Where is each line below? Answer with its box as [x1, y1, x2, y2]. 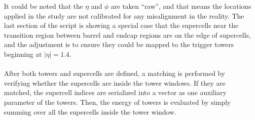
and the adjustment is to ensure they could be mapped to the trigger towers [4, 39, 234, 49]
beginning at [4, 48, 42, 59]
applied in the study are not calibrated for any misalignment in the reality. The [4, 10, 244, 21]
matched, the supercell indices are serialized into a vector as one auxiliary [4, 87, 227, 97]
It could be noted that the [4, 1, 83, 11]
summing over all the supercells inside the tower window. [4, 106, 177, 117]
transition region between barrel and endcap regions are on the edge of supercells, [4, 29, 251, 40]
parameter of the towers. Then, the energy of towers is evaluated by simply [4, 96, 231, 107]
